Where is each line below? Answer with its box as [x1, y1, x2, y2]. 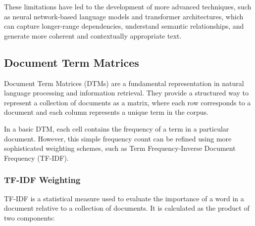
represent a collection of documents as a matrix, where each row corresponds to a [4, 97, 251, 107]
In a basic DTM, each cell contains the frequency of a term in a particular [4, 123, 229, 134]
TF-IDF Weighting [4, 174, 81, 186]
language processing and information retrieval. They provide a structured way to [4, 88, 249, 98]
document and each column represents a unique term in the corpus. [4, 107, 208, 117]
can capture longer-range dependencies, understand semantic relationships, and [4, 21, 244, 31]
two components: [4, 212, 55, 223]
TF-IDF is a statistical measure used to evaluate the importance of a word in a [4, 193, 244, 203]
